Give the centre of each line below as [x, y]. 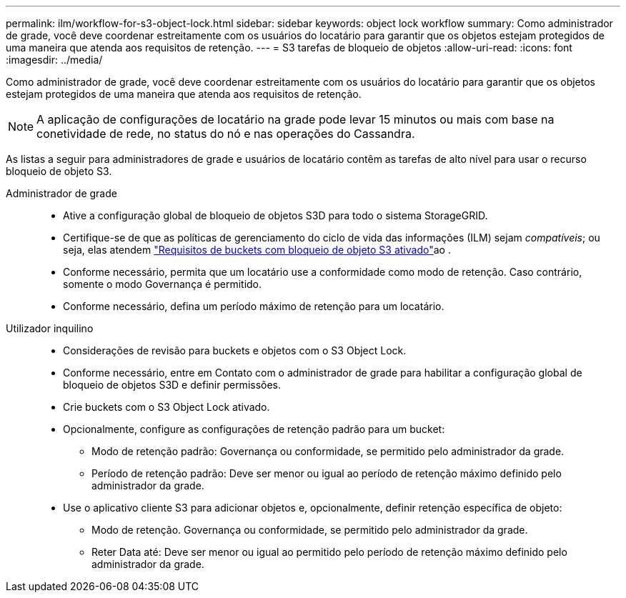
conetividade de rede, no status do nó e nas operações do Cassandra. [226, 134]
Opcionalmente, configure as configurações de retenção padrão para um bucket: [254, 429]
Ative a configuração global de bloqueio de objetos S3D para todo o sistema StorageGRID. [275, 215]
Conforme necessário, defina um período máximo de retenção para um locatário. [254, 306]
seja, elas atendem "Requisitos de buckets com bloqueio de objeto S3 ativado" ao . [257, 250]
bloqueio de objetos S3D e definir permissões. [172, 385]
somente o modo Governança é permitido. [163, 284]
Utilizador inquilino [50, 328]
